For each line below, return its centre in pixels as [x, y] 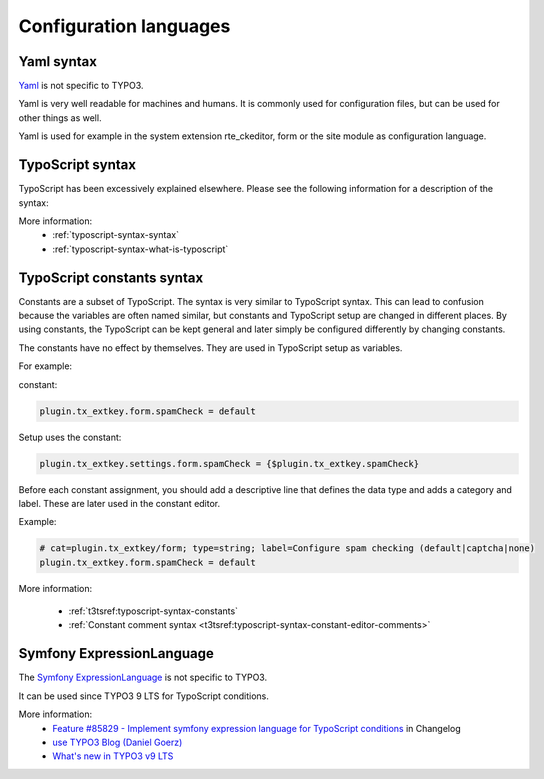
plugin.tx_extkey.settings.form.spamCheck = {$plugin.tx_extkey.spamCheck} [229, 463]
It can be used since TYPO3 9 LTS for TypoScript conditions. [143, 696]
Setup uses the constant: [70, 437]
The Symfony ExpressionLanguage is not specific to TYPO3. [143, 677]
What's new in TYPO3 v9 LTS [113, 756]
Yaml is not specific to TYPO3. [81, 86]
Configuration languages [124, 26]
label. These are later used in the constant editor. [119, 503]
